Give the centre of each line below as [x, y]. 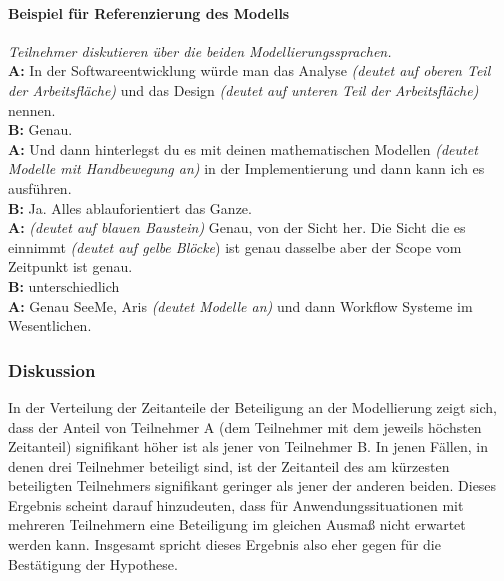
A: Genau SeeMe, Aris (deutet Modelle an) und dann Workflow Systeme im [240, 305]
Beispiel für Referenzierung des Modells [149, 12]
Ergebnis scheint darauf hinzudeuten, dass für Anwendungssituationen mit [236, 504]
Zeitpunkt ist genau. [70, 266]
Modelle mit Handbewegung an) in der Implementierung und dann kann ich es [246, 168]
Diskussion [52, 369]
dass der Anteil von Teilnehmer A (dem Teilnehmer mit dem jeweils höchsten [245, 426]
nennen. [32, 109]
